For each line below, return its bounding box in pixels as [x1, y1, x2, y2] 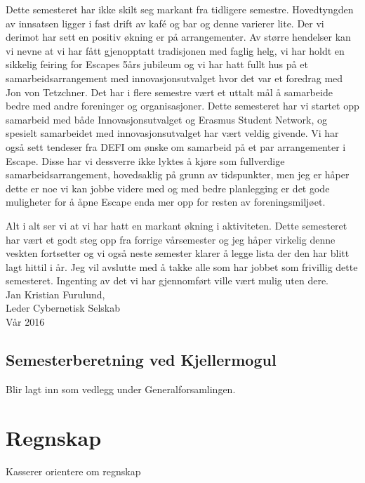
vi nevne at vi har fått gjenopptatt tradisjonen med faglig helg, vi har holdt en [6, 43, 345, 58]
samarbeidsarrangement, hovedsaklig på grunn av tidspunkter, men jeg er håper [6, 167, 350, 182]
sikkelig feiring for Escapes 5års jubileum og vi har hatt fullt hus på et [6, 57, 308, 72]
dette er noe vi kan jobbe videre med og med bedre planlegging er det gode [6, 180, 330, 195]
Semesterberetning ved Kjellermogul [6, 349, 277, 371]
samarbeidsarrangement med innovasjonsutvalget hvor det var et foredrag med [6, 70, 343, 85]
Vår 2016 [6, 315, 45, 329]
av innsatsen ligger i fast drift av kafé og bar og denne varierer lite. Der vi [6, 15, 324, 30]
